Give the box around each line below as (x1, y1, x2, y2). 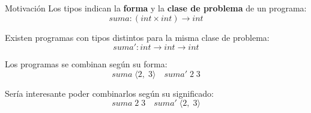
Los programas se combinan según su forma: (5, 58, 168, 70)
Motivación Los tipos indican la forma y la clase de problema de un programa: (5, 2, 307, 14)
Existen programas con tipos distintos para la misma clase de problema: (5, 31, 270, 43)
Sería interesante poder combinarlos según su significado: (5, 87, 214, 99)
